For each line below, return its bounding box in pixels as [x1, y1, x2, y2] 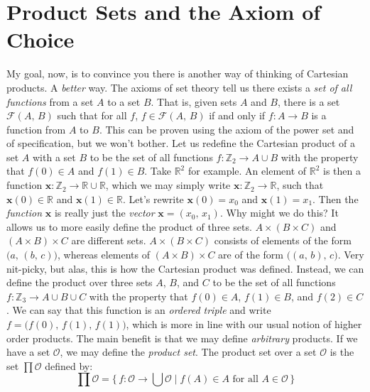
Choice [6, 25, 75, 54]
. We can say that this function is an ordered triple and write [6, 303, 271, 317]
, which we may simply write [105, 178, 231, 192]
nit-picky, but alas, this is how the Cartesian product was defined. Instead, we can [6, 261, 364, 276]
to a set [107, 94, 141, 109]
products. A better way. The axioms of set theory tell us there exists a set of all [6, 80, 352, 94]
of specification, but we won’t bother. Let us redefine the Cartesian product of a [6, 136, 355, 151]
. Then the [312, 191, 359, 206]
